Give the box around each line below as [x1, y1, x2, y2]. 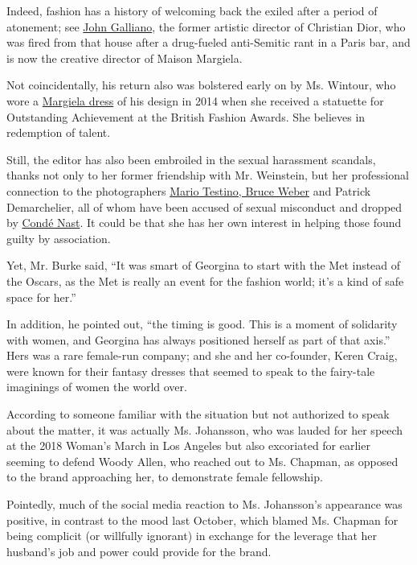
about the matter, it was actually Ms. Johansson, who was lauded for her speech [6, 421, 403, 438]
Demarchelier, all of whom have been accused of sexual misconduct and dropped [6, 198, 403, 215]
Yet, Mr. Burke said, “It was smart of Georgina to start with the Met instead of [6, 257, 401, 274]
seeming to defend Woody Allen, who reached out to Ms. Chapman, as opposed [6, 452, 399, 469]
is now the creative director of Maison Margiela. [6, 49, 243, 66]
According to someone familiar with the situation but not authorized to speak [6, 406, 390, 423]
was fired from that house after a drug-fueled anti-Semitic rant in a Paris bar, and [6, 34, 411, 51]
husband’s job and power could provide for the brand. [6, 542, 272, 559]
